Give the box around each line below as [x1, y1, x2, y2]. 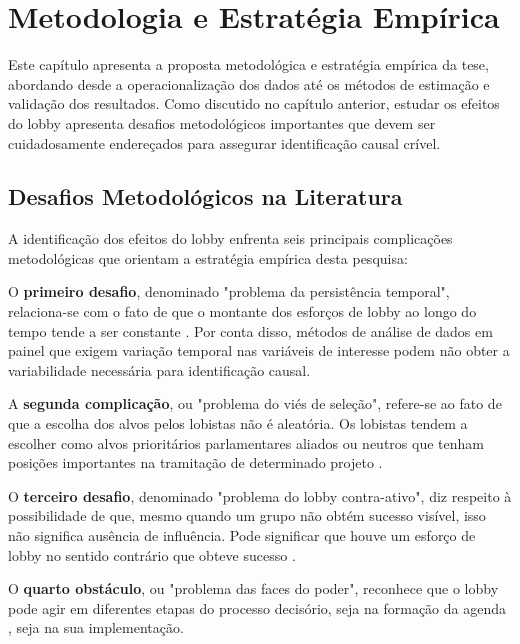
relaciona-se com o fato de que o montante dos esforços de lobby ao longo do [8, 301, 477, 322]
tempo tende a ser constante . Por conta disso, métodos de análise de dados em [8, 320, 493, 341]
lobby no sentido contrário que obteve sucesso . [8, 544, 296, 565]
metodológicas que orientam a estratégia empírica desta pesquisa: [8, 247, 408, 268]
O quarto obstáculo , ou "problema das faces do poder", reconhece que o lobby [8, 578, 499, 599]
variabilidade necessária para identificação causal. [8, 359, 311, 380]
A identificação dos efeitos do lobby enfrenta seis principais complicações [8, 228, 453, 249]
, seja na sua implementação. [8, 617, 184, 638]
